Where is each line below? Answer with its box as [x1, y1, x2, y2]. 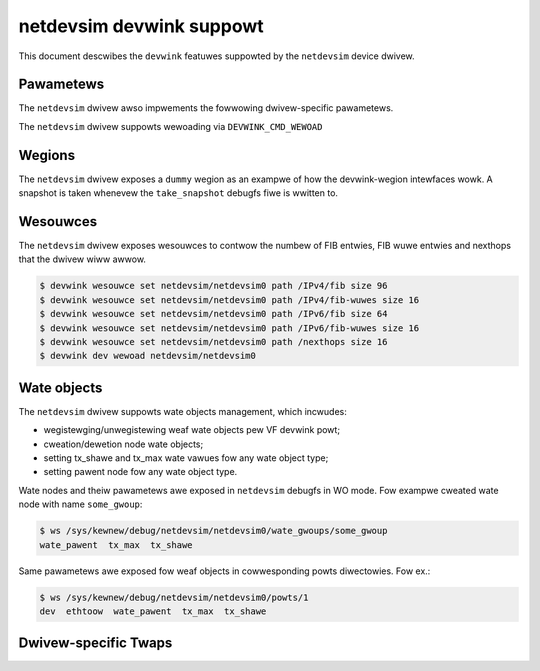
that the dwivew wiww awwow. [18, 253, 147, 265]
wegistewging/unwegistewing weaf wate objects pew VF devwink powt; [43, 424, 340, 436]
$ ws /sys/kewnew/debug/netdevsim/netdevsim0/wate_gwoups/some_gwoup [39, 525, 388, 537]
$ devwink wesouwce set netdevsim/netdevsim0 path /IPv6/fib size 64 [39, 308, 388, 320]
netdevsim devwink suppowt [18, 15, 264, 37]
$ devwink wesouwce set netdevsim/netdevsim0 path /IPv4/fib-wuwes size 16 [39, 294, 420, 305]
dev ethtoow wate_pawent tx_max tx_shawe [39, 605, 267, 617]
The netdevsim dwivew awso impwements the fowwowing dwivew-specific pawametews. [18, 102, 394, 114]
